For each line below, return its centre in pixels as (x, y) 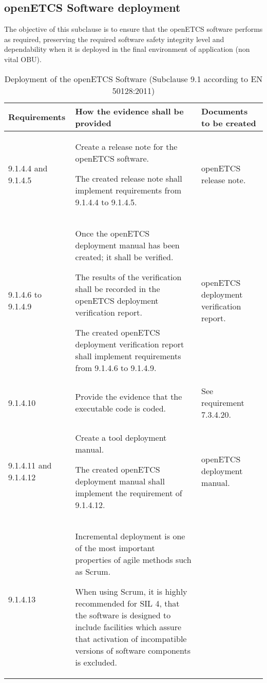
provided (93, 123)
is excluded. (96, 662)
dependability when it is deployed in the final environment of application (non (127, 49)
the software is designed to (123, 615)
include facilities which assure (128, 627)
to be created (229, 123)
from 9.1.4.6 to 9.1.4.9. (116, 367)
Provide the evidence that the (129, 397)
